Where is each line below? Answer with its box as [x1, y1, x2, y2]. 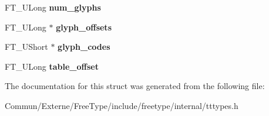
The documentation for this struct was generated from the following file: [5, 80, 265, 92]
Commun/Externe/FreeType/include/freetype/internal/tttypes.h [5, 99, 238, 111]
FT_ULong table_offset [5, 60, 99, 72]
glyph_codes [58, 40, 110, 53]
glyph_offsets [56, 21, 112, 33]
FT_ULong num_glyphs [5, 1, 101, 13]
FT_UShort [5, 40, 48, 53]
